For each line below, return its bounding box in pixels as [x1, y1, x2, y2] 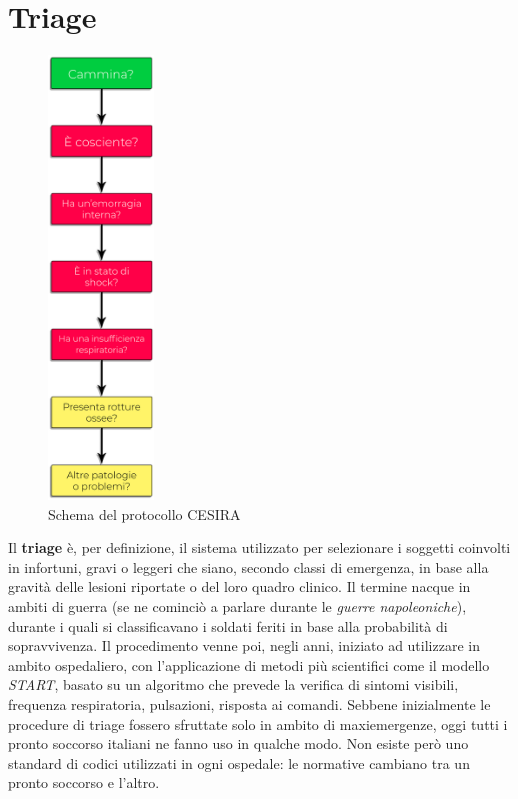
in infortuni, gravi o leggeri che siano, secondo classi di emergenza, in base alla [8, 556, 489, 577]
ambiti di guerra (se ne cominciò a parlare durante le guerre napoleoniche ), [8, 595, 467, 616]
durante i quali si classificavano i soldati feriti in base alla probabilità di [8, 615, 448, 636]
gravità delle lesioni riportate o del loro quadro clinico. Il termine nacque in [8, 576, 471, 597]
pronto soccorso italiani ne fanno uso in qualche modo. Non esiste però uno [8, 733, 469, 754]
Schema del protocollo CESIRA [48, 503, 241, 524]
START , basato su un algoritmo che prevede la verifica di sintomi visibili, [8, 674, 459, 695]
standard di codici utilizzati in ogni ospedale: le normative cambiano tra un [8, 752, 470, 773]
